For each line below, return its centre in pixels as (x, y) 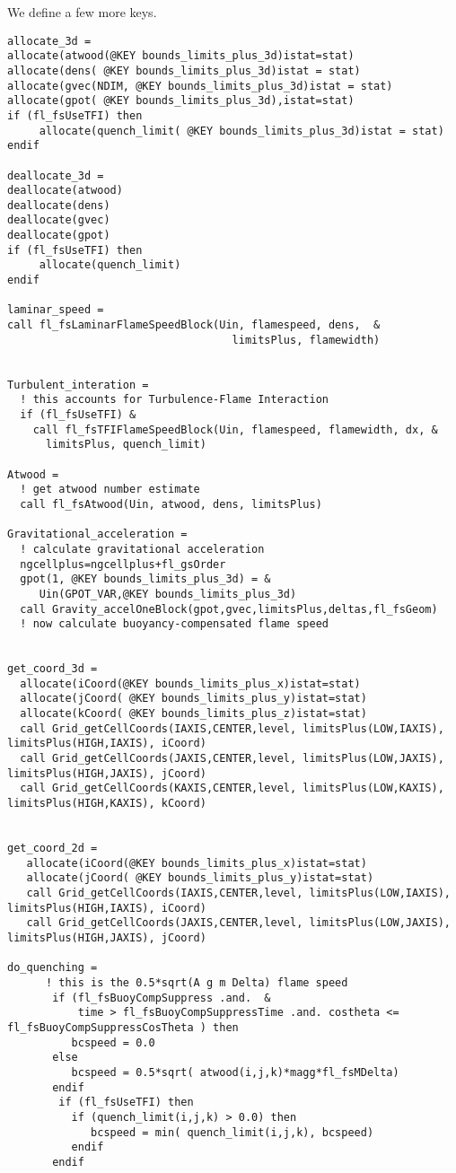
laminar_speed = (56, 310)
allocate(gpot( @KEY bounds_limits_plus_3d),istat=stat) (181, 101)
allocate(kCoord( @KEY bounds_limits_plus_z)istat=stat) (193, 714)
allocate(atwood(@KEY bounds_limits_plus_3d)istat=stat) (181, 56)
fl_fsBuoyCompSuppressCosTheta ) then (123, 1027)
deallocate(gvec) (59, 220)
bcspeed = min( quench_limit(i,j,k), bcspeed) (232, 1132)
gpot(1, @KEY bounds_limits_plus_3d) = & (145, 579)
